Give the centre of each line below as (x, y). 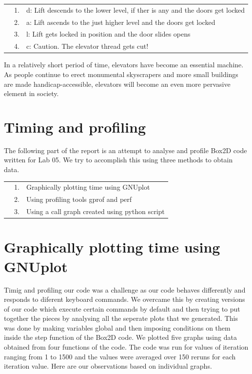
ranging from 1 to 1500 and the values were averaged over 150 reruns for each (120, 356)
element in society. (31, 93)
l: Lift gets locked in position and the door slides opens (108, 34)
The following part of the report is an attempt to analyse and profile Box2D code (126, 150)
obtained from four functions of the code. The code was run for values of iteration (126, 347)
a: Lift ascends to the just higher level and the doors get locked (121, 22)
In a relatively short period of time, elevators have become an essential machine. (124, 65)
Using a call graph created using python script (95, 211)
